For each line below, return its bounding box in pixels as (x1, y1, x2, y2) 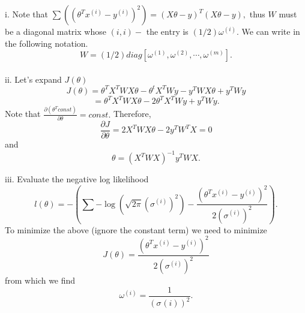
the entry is (146, 25, 189, 37)
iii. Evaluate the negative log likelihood (5, 173, 149, 185)
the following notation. (5, 37, 88, 49)
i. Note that (5, 8, 48, 20)
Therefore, (113, 107, 151, 120)
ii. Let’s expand (5, 73, 62, 85)
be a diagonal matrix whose (5, 25, 106, 37)
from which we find (5, 274, 76, 287)
